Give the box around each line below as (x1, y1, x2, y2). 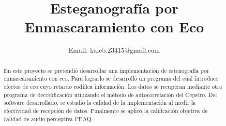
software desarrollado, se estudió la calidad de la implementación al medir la (3, 98, 196, 107)
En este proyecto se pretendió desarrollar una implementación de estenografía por (3, 66, 209, 74)
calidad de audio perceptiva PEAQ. (3, 114, 93, 123)
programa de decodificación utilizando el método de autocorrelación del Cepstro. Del (3, 90, 217, 98)
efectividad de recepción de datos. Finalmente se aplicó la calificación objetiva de (3, 106, 208, 114)
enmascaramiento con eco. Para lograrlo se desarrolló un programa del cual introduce (3, 74, 219, 83)
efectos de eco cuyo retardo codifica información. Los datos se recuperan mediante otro (3, 83, 223, 91)
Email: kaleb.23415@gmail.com (68, 45, 160, 55)
